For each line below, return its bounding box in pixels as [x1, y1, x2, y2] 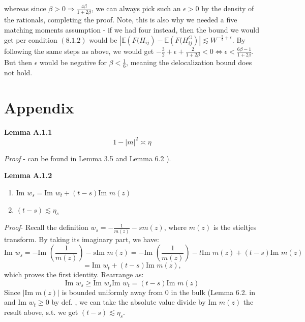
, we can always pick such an [91, 3, 181, 13]
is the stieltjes [213, 222, 257, 232]
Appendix [4, 97, 74, 118]
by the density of [201, 3, 254, 13]
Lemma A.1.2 [4, 170, 52, 181]
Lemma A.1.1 [4, 126, 52, 137]
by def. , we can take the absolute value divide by [51, 297, 206, 307]
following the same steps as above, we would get [4, 45, 154, 56]
